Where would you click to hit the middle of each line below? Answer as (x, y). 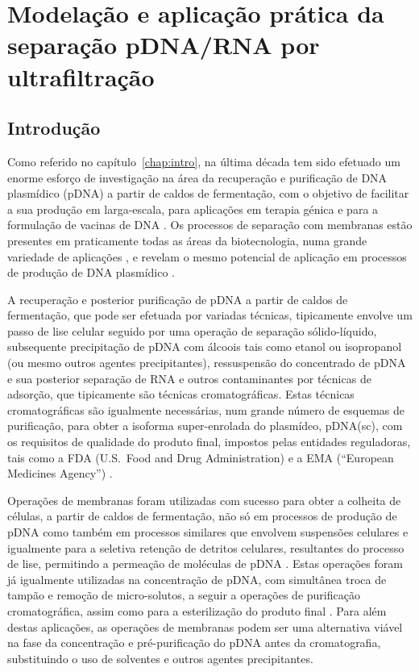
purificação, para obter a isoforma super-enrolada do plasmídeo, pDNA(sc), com (205, 426)
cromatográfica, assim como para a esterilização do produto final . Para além (197, 610)
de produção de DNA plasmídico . (91, 272)
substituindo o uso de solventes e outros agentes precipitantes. (160, 658)
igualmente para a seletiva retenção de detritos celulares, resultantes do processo (206, 547)
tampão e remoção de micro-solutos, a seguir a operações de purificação (184, 595)
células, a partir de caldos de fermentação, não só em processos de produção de (202, 516)
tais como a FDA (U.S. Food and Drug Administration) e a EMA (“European (201, 457)
